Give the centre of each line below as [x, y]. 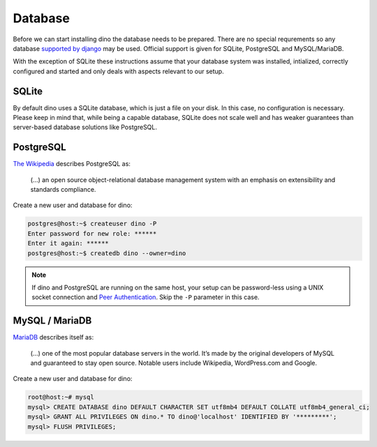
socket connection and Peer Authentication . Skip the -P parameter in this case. [146, 297]
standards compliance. [63, 190]
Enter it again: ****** [68, 243]
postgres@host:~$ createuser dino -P [92, 224]
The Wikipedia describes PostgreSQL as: [72, 164]
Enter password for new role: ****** [92, 233]
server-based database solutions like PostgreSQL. [85, 127]
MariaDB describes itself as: [53, 338]
